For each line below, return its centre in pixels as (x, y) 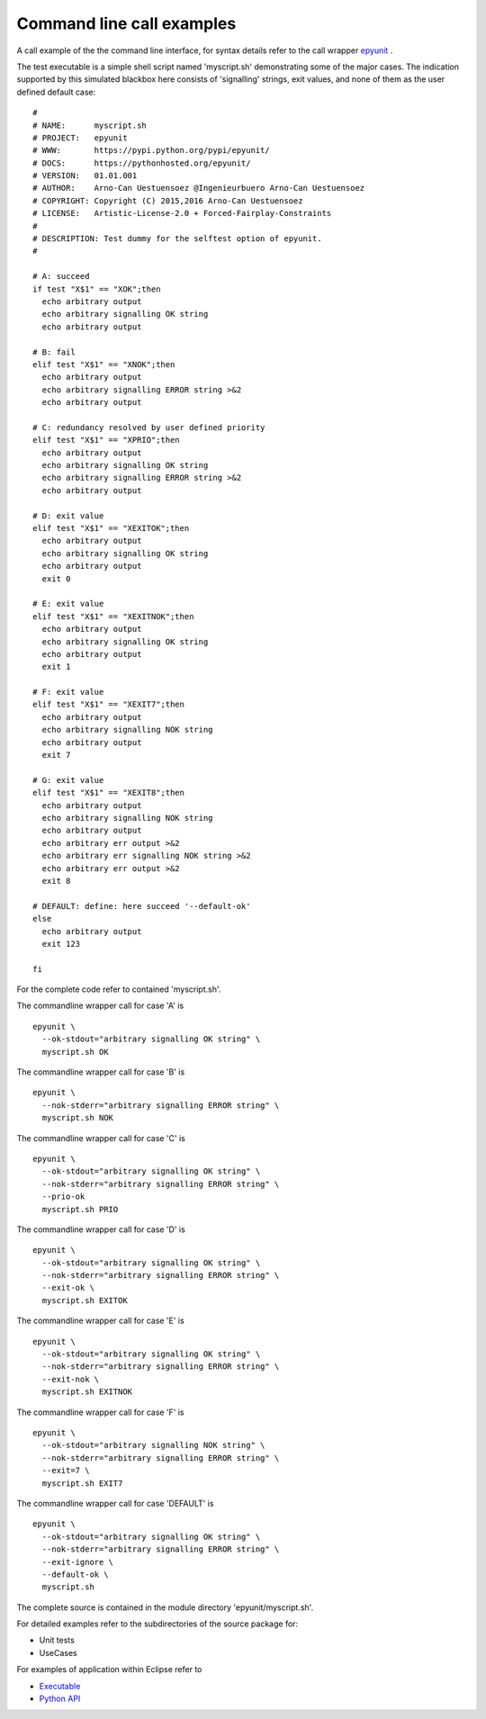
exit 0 (56, 579)
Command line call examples (126, 23)
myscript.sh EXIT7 (82, 1483)
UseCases (58, 1652)
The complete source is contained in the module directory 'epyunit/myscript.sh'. (165, 1607)
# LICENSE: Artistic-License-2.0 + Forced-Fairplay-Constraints (182, 213)
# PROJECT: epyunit (80, 138)
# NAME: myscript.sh (90, 125)
